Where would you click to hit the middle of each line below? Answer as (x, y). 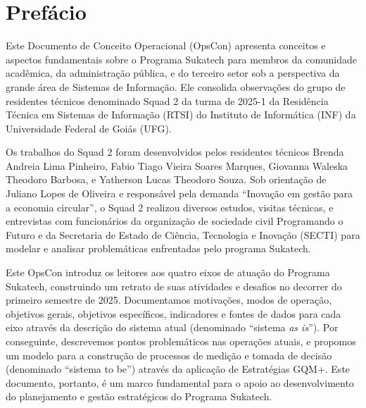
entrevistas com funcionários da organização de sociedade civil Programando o (175, 221)
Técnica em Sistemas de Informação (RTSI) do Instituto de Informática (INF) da (181, 115)
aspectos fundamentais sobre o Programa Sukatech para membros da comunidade (181, 59)
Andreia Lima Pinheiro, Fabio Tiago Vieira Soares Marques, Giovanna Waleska (177, 165)
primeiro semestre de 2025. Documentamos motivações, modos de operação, (169, 300)
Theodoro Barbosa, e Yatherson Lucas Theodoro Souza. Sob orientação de (166, 179)
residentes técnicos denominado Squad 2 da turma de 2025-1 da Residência (167, 100)
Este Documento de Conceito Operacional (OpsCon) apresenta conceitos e (166, 45)
